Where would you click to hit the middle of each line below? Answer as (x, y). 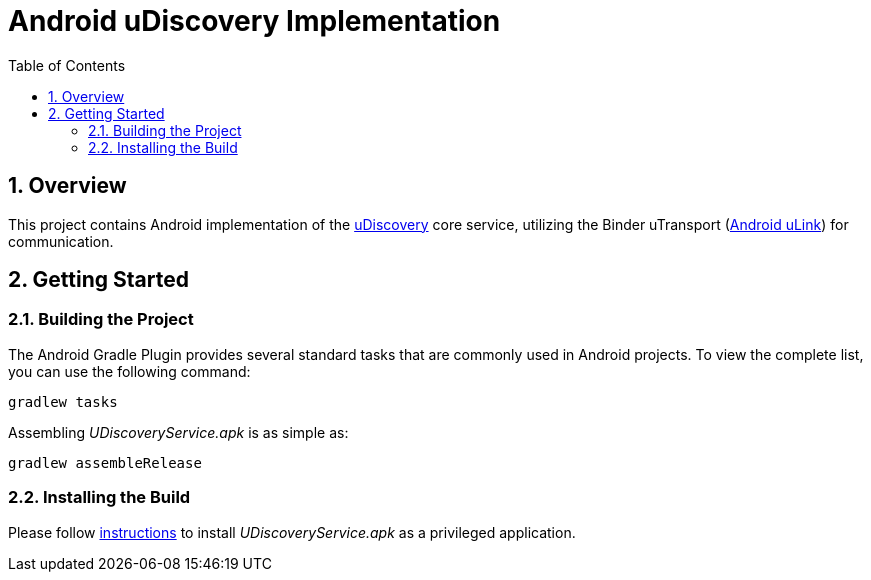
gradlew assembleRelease (105, 462)
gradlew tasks (63, 401)
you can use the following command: (129, 371)
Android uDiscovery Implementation (254, 21)
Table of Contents (67, 65)
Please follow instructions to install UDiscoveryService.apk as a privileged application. (292, 532)
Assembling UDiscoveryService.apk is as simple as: (178, 432)
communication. (61, 241)
